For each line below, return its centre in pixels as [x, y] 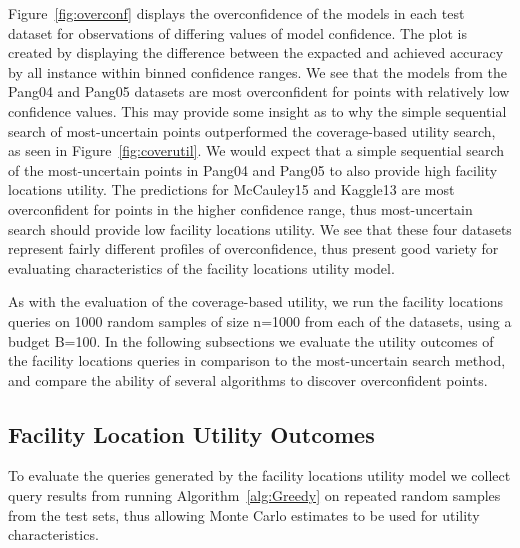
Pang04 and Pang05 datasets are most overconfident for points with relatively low [259, 91]
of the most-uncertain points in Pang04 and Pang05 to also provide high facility [253, 169]
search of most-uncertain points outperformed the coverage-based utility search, [252, 130]
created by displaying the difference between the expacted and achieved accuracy [256, 52]
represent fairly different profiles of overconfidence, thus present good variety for [253, 248]
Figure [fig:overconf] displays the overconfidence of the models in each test [236, 13]
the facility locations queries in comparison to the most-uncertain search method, [257, 360]
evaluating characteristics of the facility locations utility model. [201, 267]
